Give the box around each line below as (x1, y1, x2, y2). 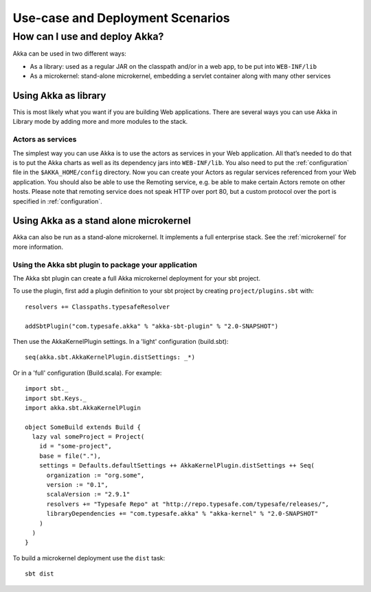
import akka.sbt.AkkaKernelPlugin (25, 404, 141, 412)
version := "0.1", (46, 481, 109, 489)
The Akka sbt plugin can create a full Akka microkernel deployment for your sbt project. (12, 274, 261, 282)
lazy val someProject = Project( (32, 433, 145, 441)
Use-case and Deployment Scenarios (12, 10, 230, 25)
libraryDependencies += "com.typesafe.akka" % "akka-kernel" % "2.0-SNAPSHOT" (46, 509, 319, 518)
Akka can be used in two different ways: (12, 50, 126, 58)
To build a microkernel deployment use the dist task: (12, 553, 165, 562)
